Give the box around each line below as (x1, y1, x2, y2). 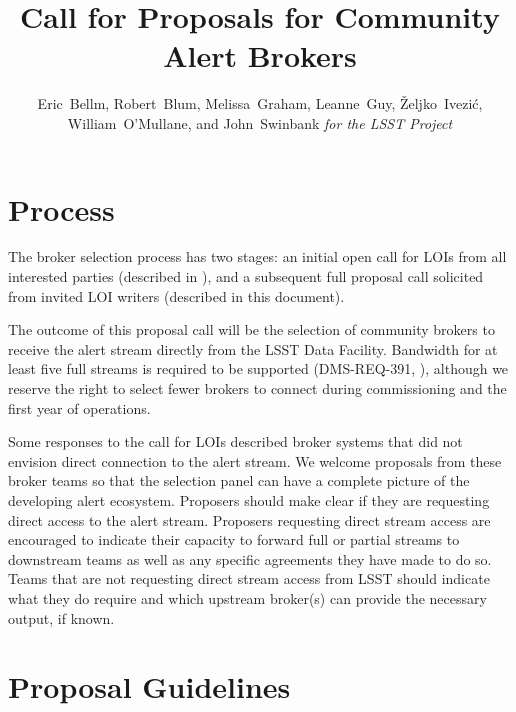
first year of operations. (8, 397, 151, 418)
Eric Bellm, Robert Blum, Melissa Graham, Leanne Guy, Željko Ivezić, (37, 93, 483, 114)
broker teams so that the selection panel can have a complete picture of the (8, 470, 470, 491)
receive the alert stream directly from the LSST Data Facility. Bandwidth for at (8, 338, 498, 359)
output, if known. (8, 607, 115, 628)
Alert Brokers (163, 35, 357, 76)
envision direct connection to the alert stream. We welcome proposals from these (8, 450, 502, 471)
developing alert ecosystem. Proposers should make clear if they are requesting (8, 489, 490, 510)
